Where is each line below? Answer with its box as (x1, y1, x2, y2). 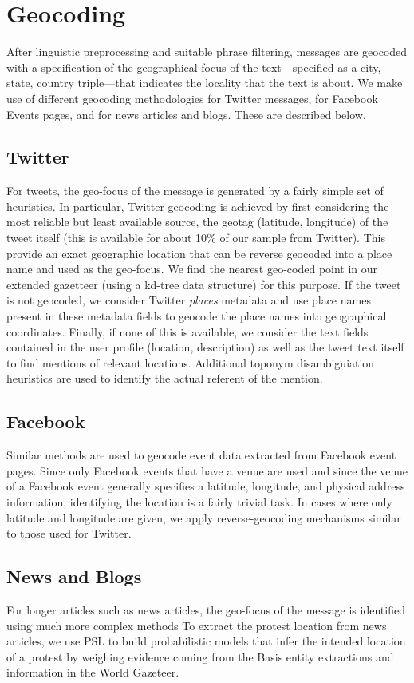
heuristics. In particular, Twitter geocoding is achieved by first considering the (6, 197, 389, 214)
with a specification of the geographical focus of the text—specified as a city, (6, 58, 381, 75)
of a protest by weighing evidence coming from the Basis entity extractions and (6, 648, 394, 665)
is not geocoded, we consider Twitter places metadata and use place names (6, 292, 371, 308)
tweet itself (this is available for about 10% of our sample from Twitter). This (6, 229, 385, 246)
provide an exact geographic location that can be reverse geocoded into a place (6, 244, 392, 261)
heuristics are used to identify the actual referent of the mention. (6, 370, 323, 387)
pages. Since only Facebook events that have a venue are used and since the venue (6, 462, 408, 478)
